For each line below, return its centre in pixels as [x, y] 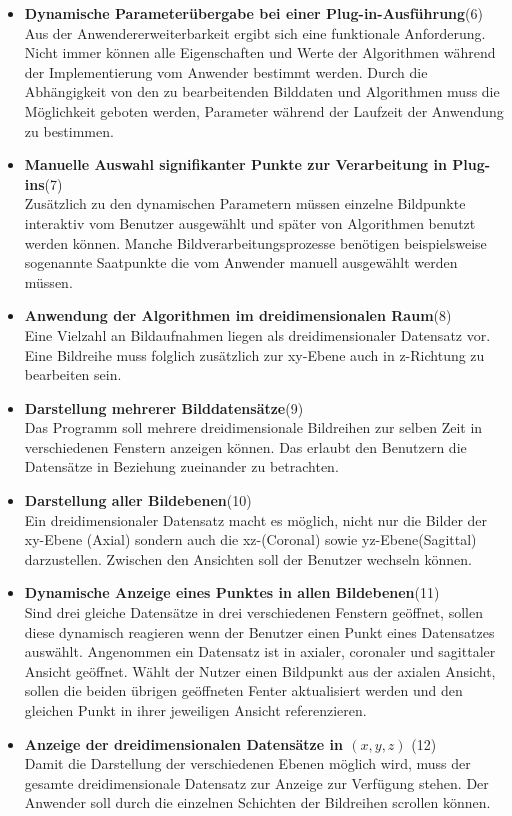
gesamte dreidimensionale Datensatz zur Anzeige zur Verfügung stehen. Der [256, 782]
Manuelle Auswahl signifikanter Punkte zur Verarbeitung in [235, 164]
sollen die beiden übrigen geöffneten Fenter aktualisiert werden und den [243, 690]
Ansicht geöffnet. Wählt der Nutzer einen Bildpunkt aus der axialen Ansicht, [260, 670]
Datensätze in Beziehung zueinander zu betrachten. [181, 466]
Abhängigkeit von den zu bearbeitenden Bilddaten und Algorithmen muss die [262, 91]
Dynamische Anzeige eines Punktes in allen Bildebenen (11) [232, 592]
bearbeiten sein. [73, 374]
